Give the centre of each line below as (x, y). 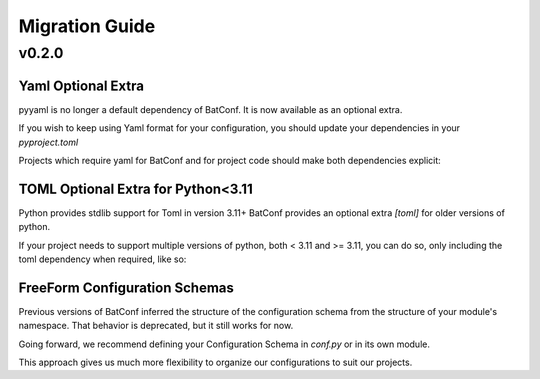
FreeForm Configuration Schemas (126, 287)
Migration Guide (87, 26)
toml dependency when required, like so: (102, 259)
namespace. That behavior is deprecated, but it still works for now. (156, 326)
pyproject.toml (48, 142)
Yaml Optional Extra (81, 85)
